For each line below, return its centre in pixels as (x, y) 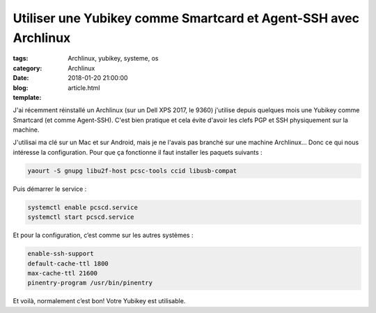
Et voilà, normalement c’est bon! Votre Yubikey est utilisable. (99, 301)
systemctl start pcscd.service (81, 217)
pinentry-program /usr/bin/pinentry (90, 283)
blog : (21, 88)
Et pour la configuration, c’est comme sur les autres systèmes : (103, 235)
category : (28, 68)
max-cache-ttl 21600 (62, 273)
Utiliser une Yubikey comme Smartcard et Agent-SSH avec (186, 18)
